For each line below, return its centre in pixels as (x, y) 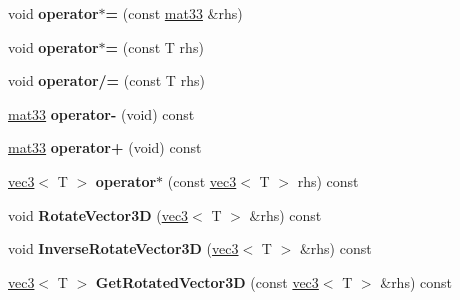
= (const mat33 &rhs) (174, 13)
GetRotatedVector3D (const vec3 (207, 281)
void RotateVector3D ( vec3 (98, 214)
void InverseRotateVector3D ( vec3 (123, 248)
